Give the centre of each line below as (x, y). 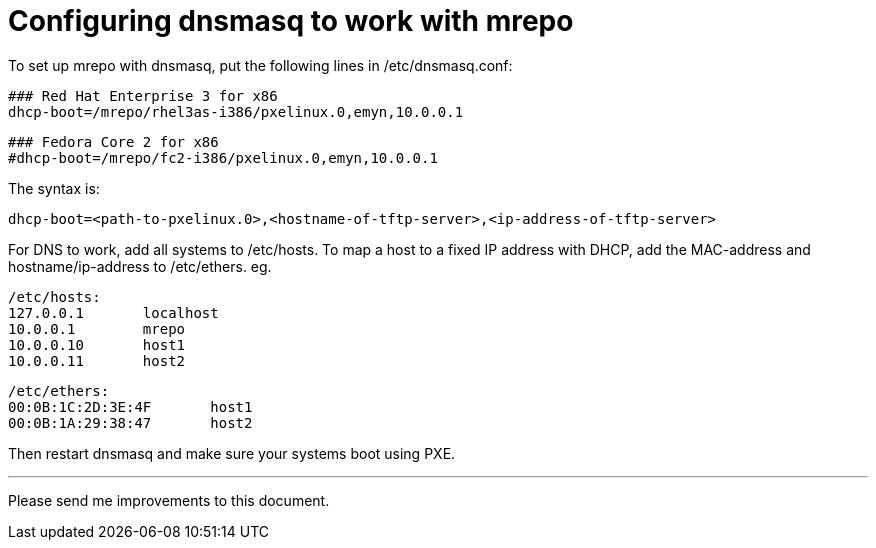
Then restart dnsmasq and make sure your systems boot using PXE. (232, 453)
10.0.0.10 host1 (97, 344)
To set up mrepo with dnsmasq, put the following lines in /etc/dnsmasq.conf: (260, 65)
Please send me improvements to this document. (169, 500)
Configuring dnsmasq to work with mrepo (291, 21)
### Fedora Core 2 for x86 (113, 141)
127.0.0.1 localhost (113, 312)
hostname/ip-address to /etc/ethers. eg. (140, 266)
